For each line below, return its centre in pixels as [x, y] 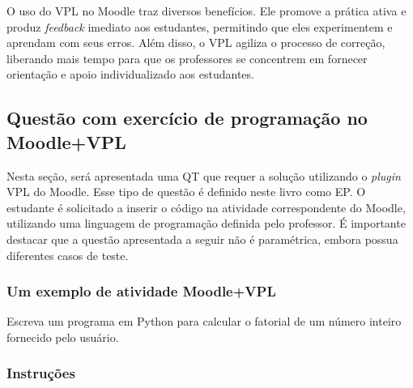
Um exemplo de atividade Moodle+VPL [141, 291]
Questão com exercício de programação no [187, 118]
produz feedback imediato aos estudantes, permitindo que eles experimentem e [200, 26]
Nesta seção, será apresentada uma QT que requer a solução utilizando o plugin [204, 175]
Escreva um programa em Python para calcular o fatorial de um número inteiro [204, 321]
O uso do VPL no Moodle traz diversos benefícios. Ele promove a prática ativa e [206, 11]
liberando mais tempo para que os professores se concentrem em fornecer [187, 58]
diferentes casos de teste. [68, 255]
